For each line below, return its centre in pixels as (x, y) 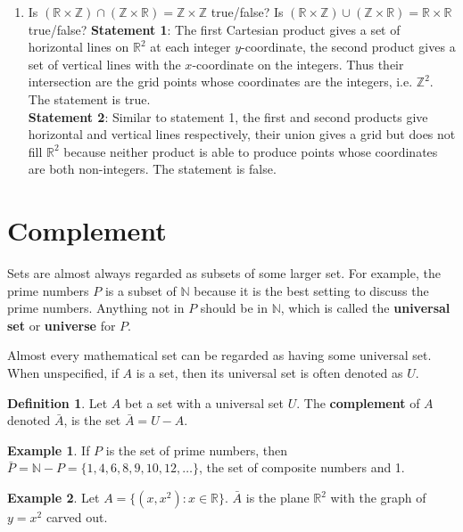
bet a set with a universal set (204, 402)
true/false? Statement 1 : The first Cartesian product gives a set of (214, 29)
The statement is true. (89, 98)
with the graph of (378, 497)
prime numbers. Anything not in (96, 308)
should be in (234, 308)
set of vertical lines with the (104, 64)
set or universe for (62, 325)
